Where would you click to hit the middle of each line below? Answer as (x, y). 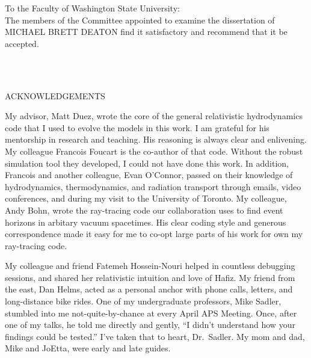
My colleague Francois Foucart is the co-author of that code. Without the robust (154, 151)
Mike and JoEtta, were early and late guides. (88, 348)
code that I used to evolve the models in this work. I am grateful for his (137, 127)
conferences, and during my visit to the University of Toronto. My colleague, (146, 198)
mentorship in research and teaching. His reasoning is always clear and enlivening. (156, 139)
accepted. (22, 43)
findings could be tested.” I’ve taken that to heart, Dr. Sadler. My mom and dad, (155, 336)
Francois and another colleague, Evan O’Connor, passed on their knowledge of (149, 175)
